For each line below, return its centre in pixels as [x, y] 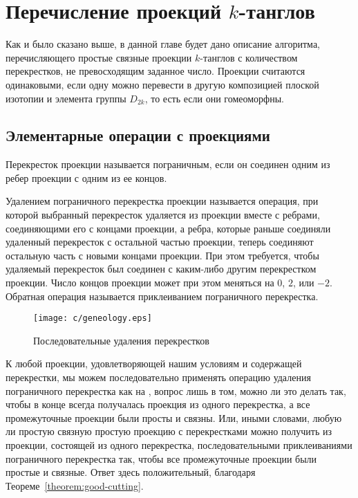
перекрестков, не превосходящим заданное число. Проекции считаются [156, 71]
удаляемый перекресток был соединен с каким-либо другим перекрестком [161, 269]
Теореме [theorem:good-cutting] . [75, 485]
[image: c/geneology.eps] [93, 319]
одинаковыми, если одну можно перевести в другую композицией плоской [162, 84]
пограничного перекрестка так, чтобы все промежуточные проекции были [161, 458]
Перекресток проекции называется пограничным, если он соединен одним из [168, 164]
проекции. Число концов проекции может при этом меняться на [140, 283]
